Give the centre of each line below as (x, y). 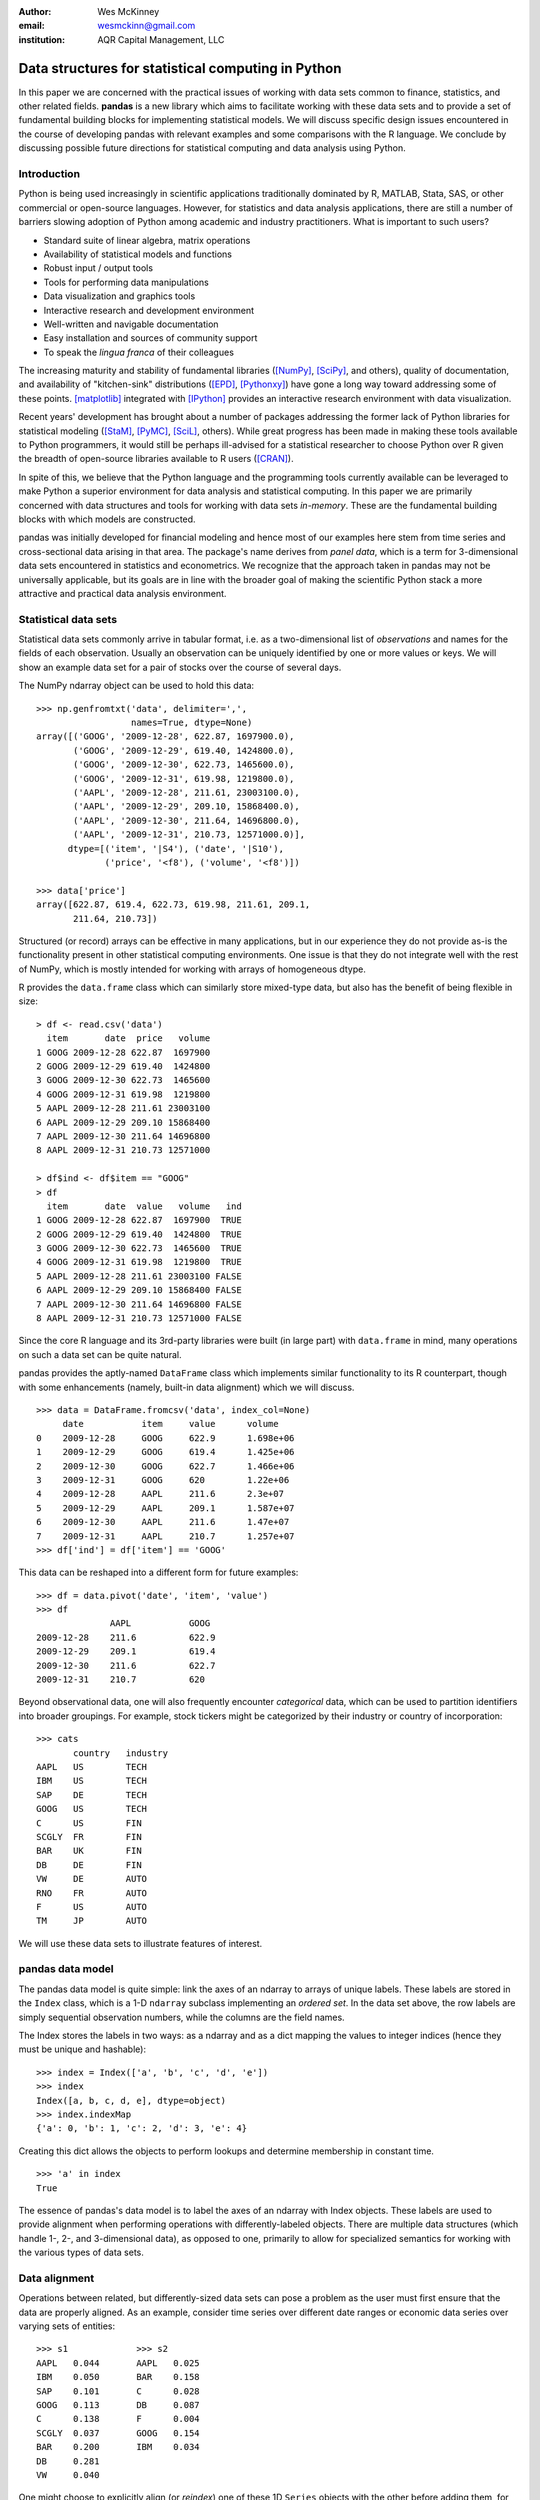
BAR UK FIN (89, 1851)
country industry (121, 1753)
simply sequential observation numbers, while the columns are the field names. (181, 2017)
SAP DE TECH (92, 1794)
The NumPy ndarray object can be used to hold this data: (136, 686)
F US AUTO (92, 1906)
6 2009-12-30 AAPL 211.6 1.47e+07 (163, 1522)
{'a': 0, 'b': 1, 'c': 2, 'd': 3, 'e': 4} (142, 2128)
